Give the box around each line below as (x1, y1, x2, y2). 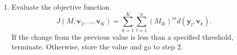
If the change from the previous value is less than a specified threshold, (11, 31, 233, 42)
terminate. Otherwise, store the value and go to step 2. (11, 41, 183, 52)
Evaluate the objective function (11, 2, 110, 12)
